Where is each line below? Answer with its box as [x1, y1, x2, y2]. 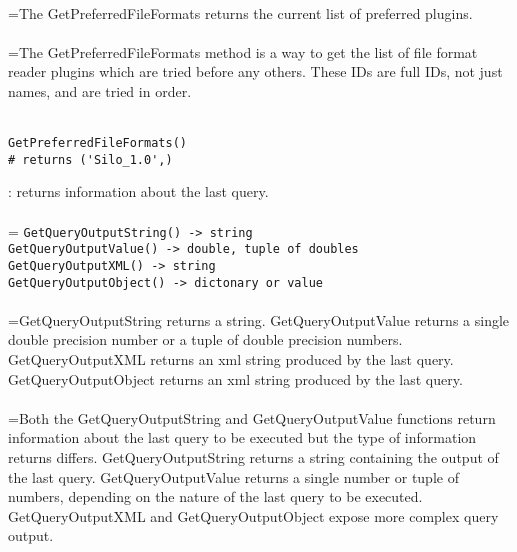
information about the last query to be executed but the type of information [8, 427, 477, 448]
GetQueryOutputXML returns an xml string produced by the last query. [8, 349, 454, 370]
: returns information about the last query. [8, 181, 269, 202]
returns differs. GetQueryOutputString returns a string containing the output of [8, 447, 499, 468]
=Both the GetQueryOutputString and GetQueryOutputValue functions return [8, 407, 496, 428]
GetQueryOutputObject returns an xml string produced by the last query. [8, 368, 463, 389]
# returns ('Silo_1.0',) [8, 152, 173, 167]
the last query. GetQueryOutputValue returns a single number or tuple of [8, 466, 459, 487]
